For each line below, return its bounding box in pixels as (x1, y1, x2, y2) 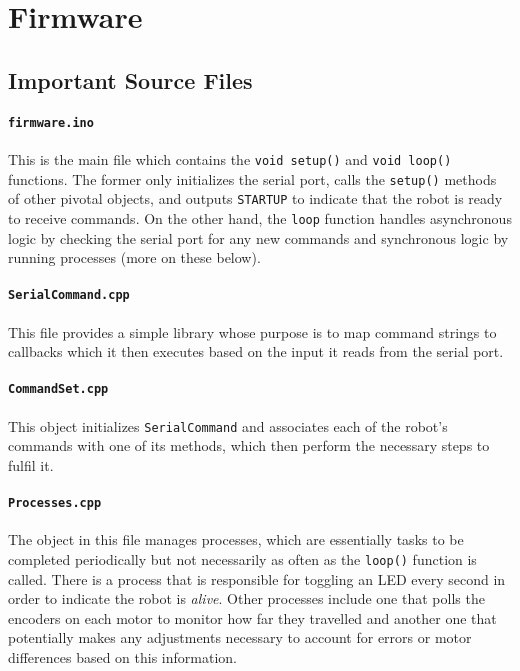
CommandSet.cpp (8, 382, 109, 397)
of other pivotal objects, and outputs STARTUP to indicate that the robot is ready (8, 188, 503, 209)
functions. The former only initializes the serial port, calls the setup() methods (8, 168, 497, 189)
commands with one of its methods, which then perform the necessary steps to (8, 435, 490, 456)
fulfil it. (8, 454, 54, 475)
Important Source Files (8, 64, 253, 95)
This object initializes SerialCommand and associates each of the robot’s (8, 415, 448, 436)
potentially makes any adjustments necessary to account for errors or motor (8, 627, 472, 648)
